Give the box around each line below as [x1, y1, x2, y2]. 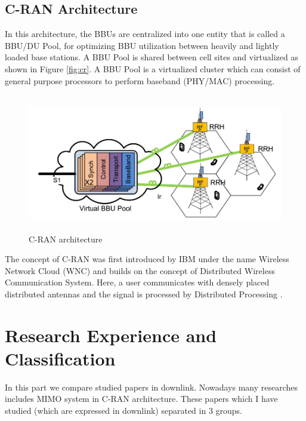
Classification [5, 346, 116, 370]
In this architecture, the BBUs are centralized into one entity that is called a [5, 27, 285, 40]
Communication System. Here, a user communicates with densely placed [5, 276, 270, 288]
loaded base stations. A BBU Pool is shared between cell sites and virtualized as [5, 51, 298, 63]
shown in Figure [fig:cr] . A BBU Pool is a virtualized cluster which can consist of [5, 62, 301, 75]
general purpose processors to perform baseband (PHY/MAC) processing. [5, 74, 275, 87]
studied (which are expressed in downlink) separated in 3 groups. [5, 404, 243, 416]
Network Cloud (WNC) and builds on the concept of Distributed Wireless [5, 264, 275, 276]
